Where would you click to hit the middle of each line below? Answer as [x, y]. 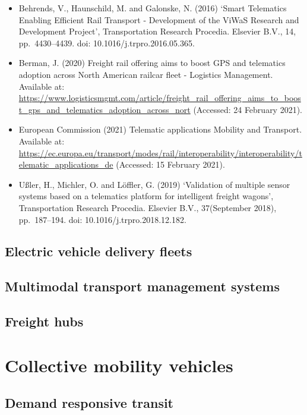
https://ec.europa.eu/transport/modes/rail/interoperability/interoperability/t [160, 153]
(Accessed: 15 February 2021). [170, 164]
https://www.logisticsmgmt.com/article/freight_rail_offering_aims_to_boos [160, 98]
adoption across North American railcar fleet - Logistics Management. [146, 74]
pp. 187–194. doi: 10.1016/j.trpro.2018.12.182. [102, 219]
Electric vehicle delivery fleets [99, 251]
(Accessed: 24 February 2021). [248, 109]
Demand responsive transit [89, 403]
